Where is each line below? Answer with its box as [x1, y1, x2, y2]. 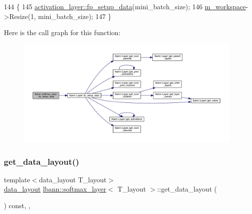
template [4, 174, 30, 184]
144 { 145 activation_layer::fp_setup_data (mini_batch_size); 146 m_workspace [4, 1, 246, 11]
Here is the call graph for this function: [4, 27, 121, 38]
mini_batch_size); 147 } [38, 11, 111, 21]
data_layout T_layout [39, 174, 107, 184]
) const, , [4, 200, 31, 211]
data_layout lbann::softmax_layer [4, 184, 107, 194]
